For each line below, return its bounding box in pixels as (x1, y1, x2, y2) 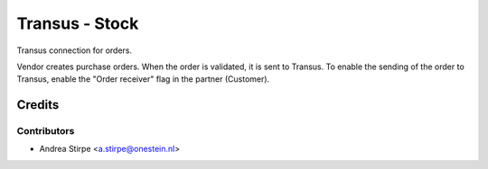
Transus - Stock (16, 13, 139, 33)
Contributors (16, 125, 75, 138)
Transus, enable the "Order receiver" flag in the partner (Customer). (16, 74, 270, 84)
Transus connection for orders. (16, 45, 133, 56)
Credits (16, 97, 60, 112)
